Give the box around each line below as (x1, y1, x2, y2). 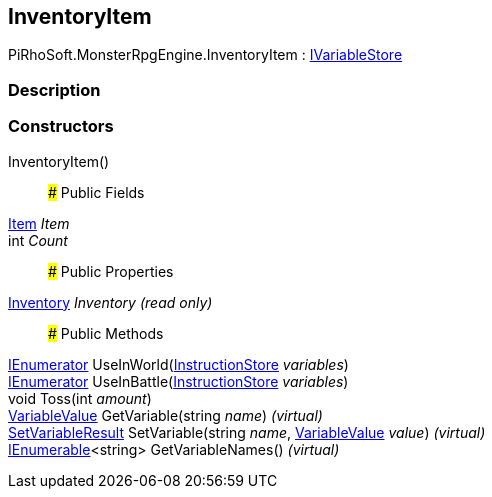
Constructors (8, 116, 114, 137)
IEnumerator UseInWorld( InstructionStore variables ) (8, 355, 349, 373)
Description (8, 79, 101, 100)
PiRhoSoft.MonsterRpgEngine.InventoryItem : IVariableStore (8, 46, 403, 64)
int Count (8, 231, 68, 249)
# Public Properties (48, 262, 174, 280)
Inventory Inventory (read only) (8, 293, 213, 311)
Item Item (8, 214, 70, 232)
